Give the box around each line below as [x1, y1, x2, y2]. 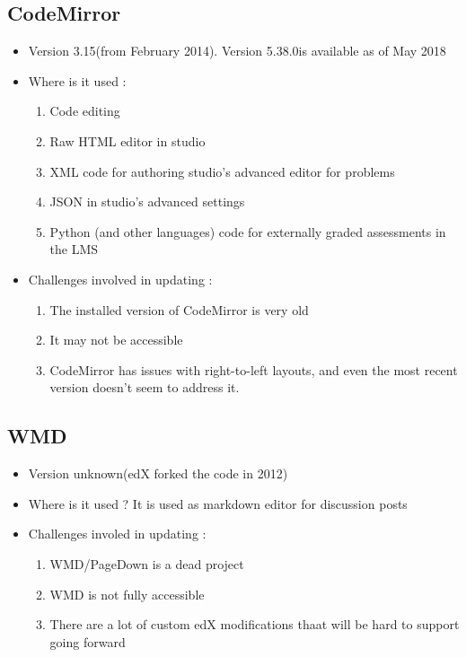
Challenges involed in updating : [28, 524, 207, 543]
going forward [49, 632, 126, 651]
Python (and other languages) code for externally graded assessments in [49, 222, 446, 241]
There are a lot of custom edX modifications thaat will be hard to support [49, 615, 460, 634]
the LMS [49, 240, 99, 258]
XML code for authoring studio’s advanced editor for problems [49, 162, 395, 180]
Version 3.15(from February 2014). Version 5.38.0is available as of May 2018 [28, 41, 446, 60]
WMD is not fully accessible [49, 584, 205, 603]
